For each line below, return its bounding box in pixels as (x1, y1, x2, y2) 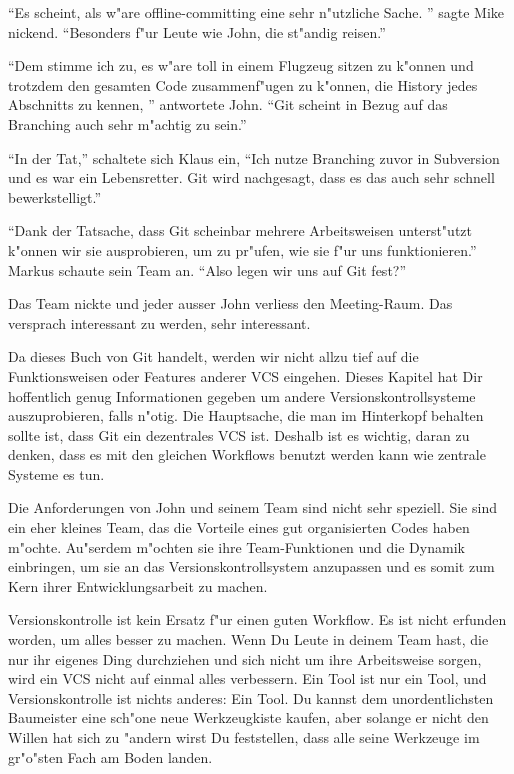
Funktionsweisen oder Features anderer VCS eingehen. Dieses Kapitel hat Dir (8, 365, 483, 386)
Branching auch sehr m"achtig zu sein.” (8, 113, 247, 134)
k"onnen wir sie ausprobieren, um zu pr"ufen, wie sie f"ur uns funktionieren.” (8, 239, 477, 260)
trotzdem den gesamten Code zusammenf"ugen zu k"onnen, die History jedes (8, 74, 478, 95)
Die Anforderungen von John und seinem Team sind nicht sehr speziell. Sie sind (8, 497, 497, 518)
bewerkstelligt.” (8, 186, 102, 207)
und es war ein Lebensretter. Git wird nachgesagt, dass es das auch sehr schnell (8, 167, 495, 188)
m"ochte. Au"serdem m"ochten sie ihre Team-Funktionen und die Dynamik (8, 536, 465, 557)
